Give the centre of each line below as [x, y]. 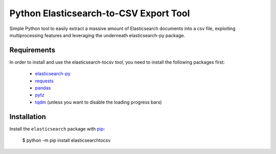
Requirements [32, 50]
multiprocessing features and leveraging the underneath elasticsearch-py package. [97, 35]
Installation [28, 117]
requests [44, 81]
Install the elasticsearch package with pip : [57, 129]
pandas [43, 88]
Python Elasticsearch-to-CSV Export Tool [100, 13]
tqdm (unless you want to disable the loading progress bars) [98, 102]
